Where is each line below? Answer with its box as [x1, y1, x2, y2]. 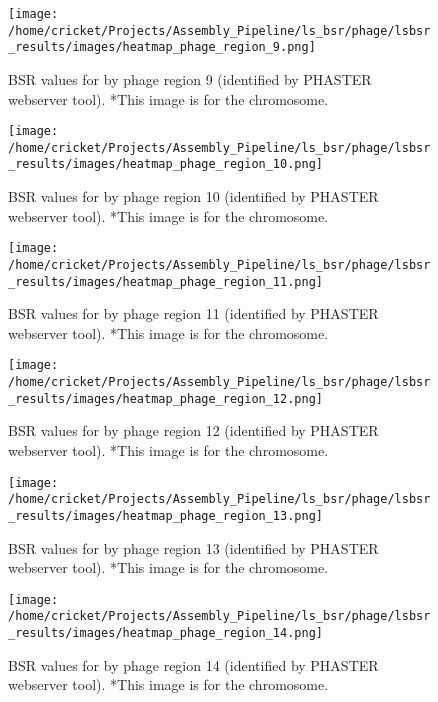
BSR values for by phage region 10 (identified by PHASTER [8, 186, 379, 207]
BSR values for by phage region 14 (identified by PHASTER [8, 654, 379, 675]
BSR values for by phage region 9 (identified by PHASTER [8, 68, 372, 89]
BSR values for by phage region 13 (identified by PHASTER [8, 537, 379, 558]
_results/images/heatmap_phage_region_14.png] [8, 626, 323, 641]
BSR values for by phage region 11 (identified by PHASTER [8, 303, 379, 324]
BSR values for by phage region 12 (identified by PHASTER [8, 420, 379, 441]
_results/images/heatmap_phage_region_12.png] [8, 391, 323, 406]
